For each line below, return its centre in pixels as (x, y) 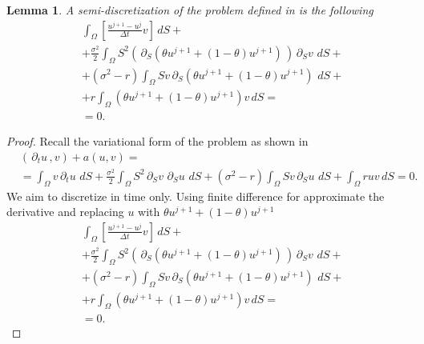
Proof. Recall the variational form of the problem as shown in (157, 141)
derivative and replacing (65, 212)
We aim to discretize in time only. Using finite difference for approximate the (196, 196)
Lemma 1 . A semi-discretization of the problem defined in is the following (190, 10)
